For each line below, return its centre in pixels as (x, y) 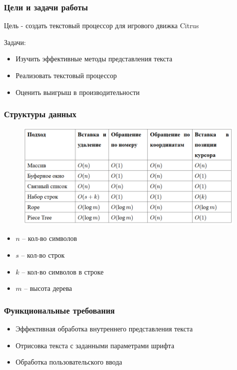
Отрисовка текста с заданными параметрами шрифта (95, 345)
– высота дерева (48, 288)
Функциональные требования (59, 310)
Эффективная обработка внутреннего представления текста (104, 328)
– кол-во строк (43, 254)
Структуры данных (40, 114)
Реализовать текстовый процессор (66, 75)
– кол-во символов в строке (62, 271)
